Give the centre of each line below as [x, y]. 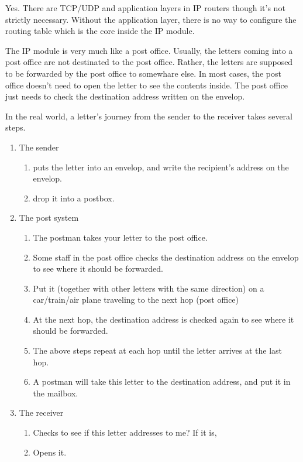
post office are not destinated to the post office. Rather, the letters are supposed [149, 62]
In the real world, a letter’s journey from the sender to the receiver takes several [149, 116]
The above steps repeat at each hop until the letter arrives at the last [158, 350]
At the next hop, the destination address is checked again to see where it [163, 319]
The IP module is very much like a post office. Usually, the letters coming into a [149, 50]
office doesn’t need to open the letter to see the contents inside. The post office [147, 85]
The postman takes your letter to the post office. [120, 237]
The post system [49, 218]
